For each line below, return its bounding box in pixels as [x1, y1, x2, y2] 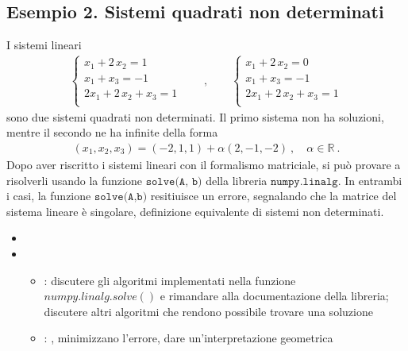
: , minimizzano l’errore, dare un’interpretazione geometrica [44, 330, 333, 346]
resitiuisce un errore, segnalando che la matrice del [150, 187, 397, 204]
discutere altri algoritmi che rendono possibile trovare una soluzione [44, 303, 373, 319]
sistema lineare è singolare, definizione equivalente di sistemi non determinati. [6, 202, 384, 219]
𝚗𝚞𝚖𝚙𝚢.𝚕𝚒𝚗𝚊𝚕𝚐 [270, 175, 338, 187]
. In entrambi [337, 172, 402, 188]
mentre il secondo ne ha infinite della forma [6, 124, 218, 141]
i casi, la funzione [6, 187, 91, 204]
